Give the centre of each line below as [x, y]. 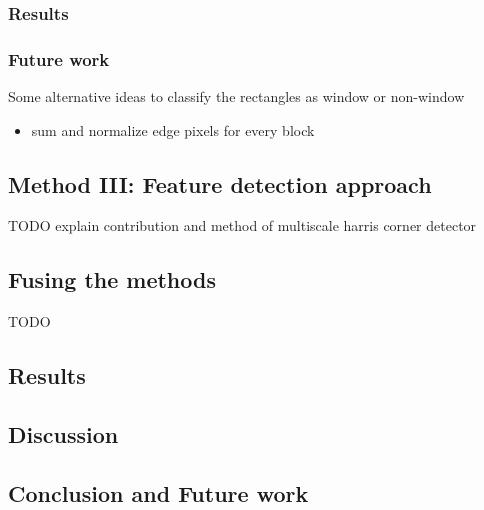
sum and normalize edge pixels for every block [173, 129]
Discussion [63, 434]
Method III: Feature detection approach [220, 183]
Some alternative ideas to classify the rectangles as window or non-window [236, 96]
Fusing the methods [112, 279]
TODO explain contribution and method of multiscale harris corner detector [242, 225]
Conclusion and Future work [158, 492]
